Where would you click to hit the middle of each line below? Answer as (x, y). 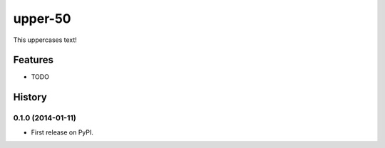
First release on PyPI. (62, 132)
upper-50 (42, 18)
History (30, 97)
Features (33, 60)
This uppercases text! (45, 40)
